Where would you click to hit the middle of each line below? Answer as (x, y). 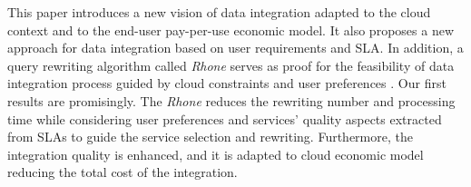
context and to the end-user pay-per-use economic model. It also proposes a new (231, 30)
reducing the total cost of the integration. (123, 172)
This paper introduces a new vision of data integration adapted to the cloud (219, 12)
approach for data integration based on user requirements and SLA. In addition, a (235, 48)
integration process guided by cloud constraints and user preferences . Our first (227, 83)
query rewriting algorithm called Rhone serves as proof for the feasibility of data (231, 65)
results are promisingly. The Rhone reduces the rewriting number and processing (231, 100)
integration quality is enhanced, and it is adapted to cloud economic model (216, 154)
